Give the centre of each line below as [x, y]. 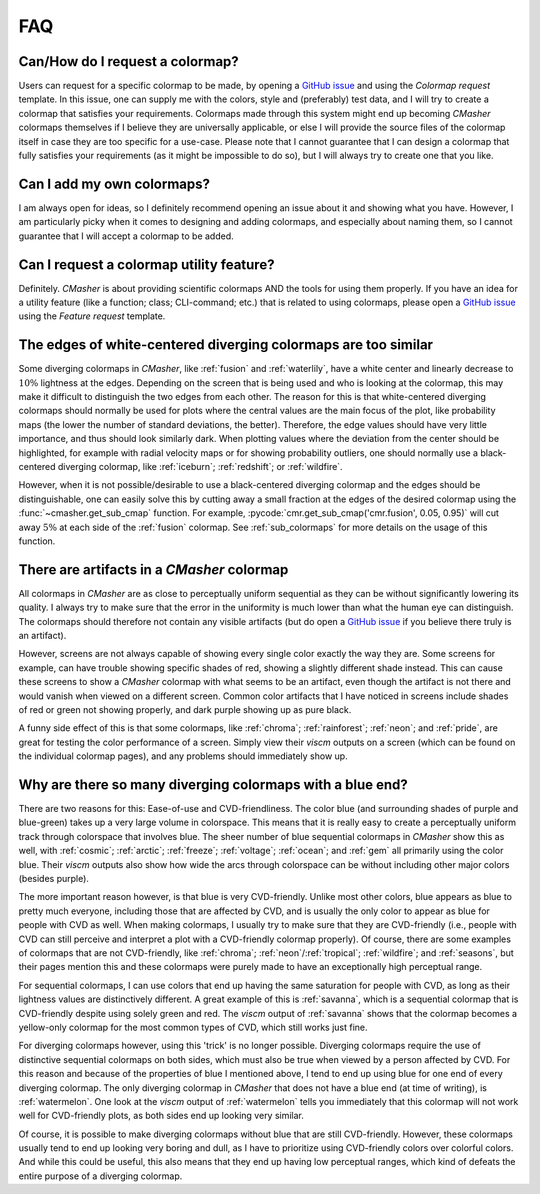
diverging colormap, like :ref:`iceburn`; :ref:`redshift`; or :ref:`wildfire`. [200, 467]
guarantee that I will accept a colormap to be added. [126, 236]
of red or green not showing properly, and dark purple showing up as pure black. [185, 710]
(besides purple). [54, 879]
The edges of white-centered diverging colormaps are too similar [226, 345]
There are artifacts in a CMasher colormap [153, 569]
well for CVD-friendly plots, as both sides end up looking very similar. [161, 1116]
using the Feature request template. [92, 316]
